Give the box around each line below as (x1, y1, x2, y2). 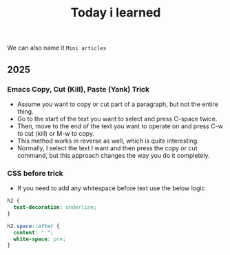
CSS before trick (7, 168, 63, 178)
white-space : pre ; (13, 236, 67, 243)
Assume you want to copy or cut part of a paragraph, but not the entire (17, 100, 219, 108)
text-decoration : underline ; (13, 204, 97, 211)
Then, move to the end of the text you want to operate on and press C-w (17, 122, 224, 130)
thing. (17, 107, 34, 115)
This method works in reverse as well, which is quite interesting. (17, 136, 200, 145)
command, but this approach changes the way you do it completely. (17, 151, 210, 159)
